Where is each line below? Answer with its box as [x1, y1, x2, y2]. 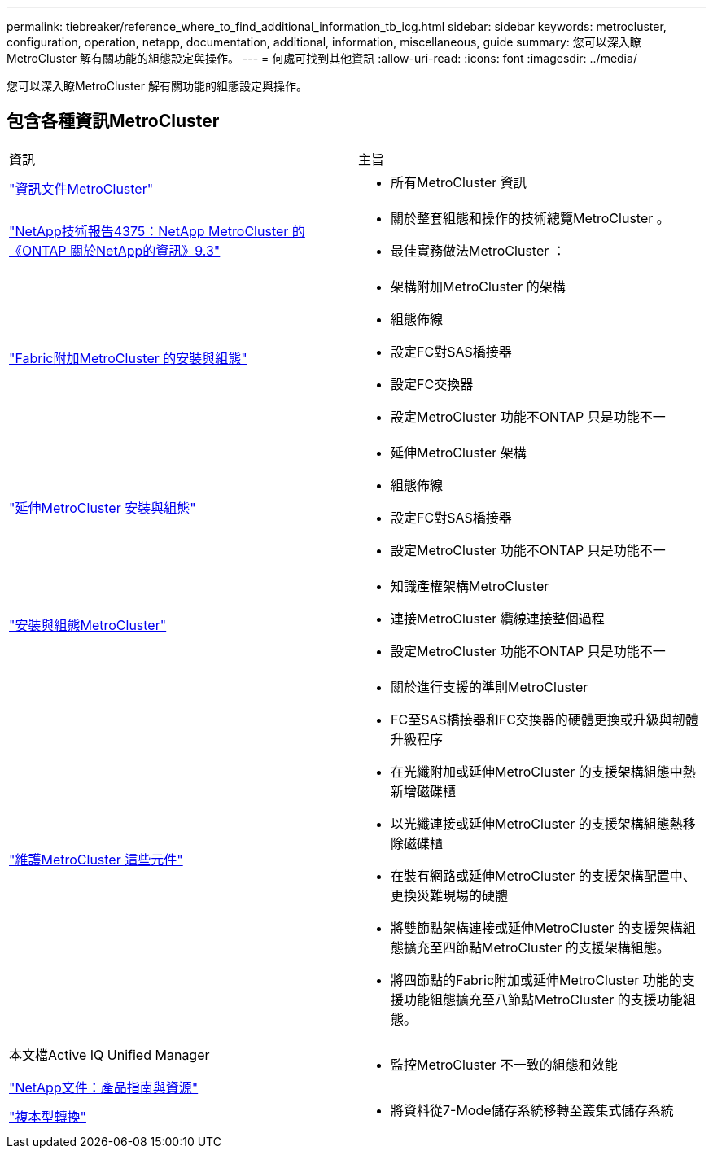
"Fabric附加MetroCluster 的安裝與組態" [9, 349, 247, 366]
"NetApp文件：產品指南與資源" [9, 1078, 199, 1096]
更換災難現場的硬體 [391, 886, 509, 903]
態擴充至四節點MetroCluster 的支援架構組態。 [391, 938, 670, 956]
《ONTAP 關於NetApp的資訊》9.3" [9, 242, 221, 259]
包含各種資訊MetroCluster [7, 111, 220, 132]
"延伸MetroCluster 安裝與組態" [9, 499, 196, 516]
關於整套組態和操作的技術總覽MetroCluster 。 [391, 209, 670, 226]
